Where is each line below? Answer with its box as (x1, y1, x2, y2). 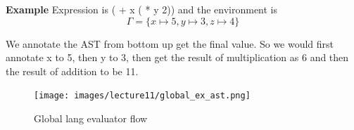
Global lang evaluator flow (34, 111, 148, 126)
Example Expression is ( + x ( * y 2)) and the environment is (6, 2, 278, 16)
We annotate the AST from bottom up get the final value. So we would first (6, 36, 334, 51)
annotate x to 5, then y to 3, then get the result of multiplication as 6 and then (6, 50, 349, 65)
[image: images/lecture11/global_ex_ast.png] (34, 91, 251, 101)
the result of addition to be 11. (6, 63, 139, 78)
